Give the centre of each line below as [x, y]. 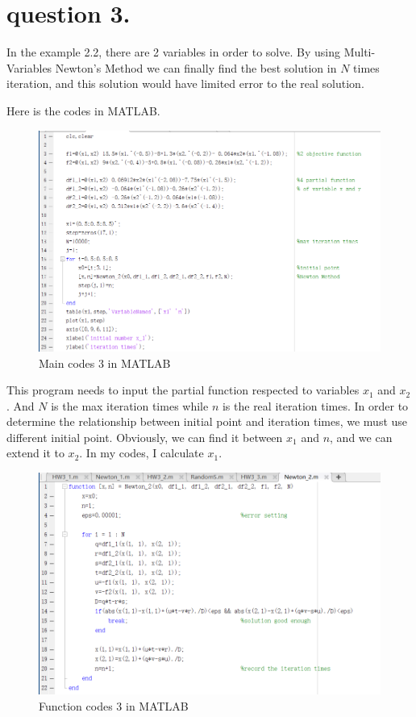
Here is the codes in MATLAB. [83, 110]
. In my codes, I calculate [141, 453]
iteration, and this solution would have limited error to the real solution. [185, 83]
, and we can [361, 437]
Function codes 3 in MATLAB [114, 705]
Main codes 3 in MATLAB [105, 363]
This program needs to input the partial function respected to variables [183, 390]
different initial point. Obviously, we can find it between [145, 437]
